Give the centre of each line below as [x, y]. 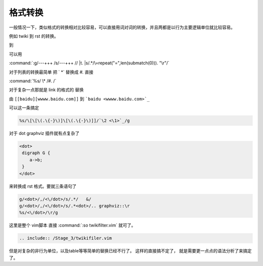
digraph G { [36, 153]
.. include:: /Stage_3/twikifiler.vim [66, 238]
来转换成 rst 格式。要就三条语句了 [43, 186]
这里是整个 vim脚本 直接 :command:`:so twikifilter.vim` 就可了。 [72, 225]
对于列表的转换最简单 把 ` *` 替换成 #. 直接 [51, 72]
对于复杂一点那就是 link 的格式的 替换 [46, 90]
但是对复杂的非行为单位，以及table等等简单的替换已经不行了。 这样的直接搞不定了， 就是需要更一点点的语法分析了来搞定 [130, 251]
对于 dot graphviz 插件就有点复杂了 [44, 133]
